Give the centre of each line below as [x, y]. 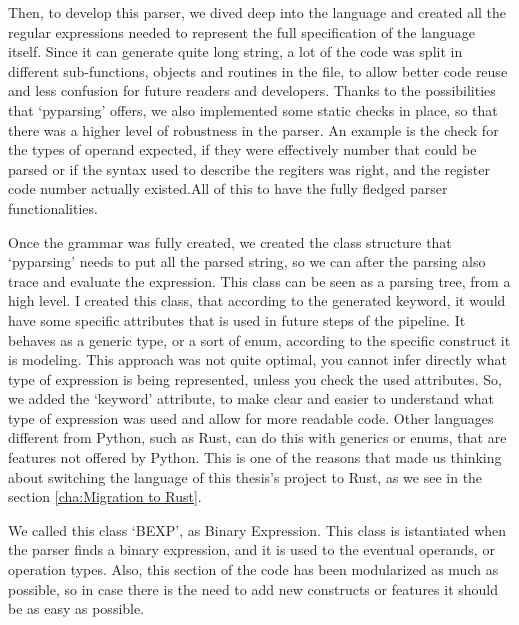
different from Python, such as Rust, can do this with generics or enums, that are [257, 437]
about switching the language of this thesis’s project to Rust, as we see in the [245, 476]
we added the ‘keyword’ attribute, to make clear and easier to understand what [251, 398]
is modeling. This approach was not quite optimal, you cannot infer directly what [257, 359]
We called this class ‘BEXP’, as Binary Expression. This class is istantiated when [257, 529]
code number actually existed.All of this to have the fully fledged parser [228, 188]
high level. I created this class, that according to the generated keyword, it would [257, 300]
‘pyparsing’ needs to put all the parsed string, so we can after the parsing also [247, 261]
